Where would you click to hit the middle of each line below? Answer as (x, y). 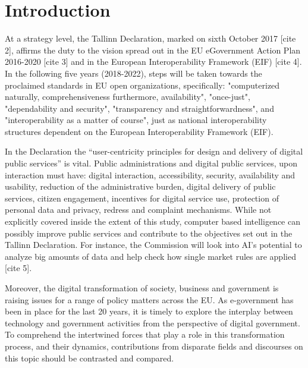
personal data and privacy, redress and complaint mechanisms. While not (138, 210)
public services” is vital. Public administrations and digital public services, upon (151, 163)
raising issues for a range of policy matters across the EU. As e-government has (149, 299)
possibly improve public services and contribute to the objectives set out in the (149, 233)
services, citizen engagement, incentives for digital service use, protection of (142, 198)
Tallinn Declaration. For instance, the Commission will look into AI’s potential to (153, 245)
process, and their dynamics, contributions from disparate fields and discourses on (154, 346)
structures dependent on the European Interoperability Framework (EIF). (139, 131)
